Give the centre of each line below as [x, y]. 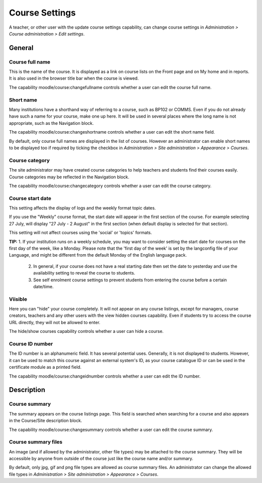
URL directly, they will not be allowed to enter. [55, 322]
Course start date [30, 198]
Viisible [18, 299]
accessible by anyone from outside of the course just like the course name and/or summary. [101, 459]
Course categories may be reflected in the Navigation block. [69, 177]
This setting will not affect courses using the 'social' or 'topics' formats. [81, 233]
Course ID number [31, 344]
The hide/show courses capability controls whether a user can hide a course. [86, 331]
